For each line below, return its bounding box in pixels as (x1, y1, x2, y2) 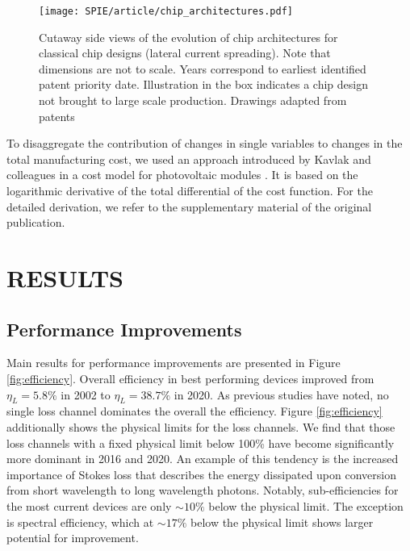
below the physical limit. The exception (208, 497, 404, 514)
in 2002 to (61, 386, 111, 403)
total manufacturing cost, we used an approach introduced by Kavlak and (6, 150, 371, 167)
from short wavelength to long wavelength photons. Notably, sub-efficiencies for (6, 482, 399, 499)
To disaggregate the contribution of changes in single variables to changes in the (6, 135, 403, 152)
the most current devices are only (6, 497, 172, 514)
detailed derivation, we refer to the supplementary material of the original (6, 198, 372, 215)
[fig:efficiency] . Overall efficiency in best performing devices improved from (6, 369, 374, 386)
